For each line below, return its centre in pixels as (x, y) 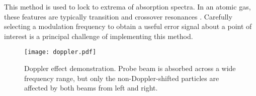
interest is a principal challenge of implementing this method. (99, 36)
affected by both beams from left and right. (91, 88)
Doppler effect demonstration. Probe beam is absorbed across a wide (130, 68)
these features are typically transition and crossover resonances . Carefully (118, 16)
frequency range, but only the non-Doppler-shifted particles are (122, 78)
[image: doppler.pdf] (60, 52)
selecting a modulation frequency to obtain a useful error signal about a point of (128, 26)
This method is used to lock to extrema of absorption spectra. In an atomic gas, (127, 6)
